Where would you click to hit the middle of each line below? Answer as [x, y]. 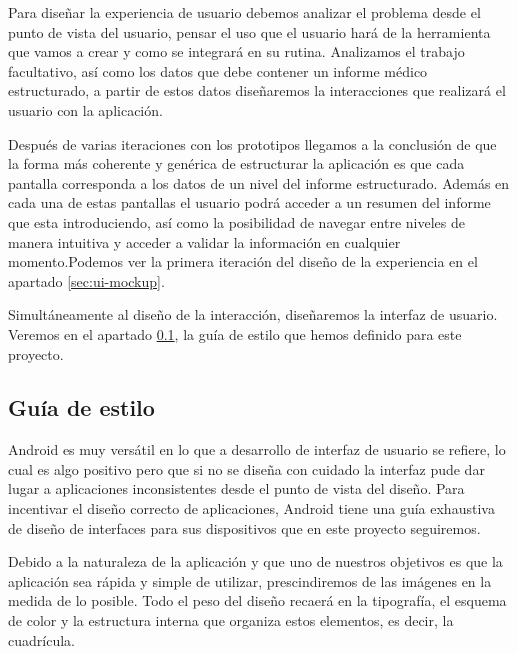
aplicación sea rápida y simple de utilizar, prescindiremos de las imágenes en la [250, 580]
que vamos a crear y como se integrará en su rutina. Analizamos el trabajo [236, 51]
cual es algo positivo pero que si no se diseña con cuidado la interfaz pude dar [246, 468]
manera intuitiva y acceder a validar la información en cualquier [204, 241]
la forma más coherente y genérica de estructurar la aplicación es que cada [236, 163]
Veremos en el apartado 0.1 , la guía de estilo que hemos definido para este [235, 333]
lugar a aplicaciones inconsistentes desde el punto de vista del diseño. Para [236, 488]
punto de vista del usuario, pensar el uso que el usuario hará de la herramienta [249, 31]
